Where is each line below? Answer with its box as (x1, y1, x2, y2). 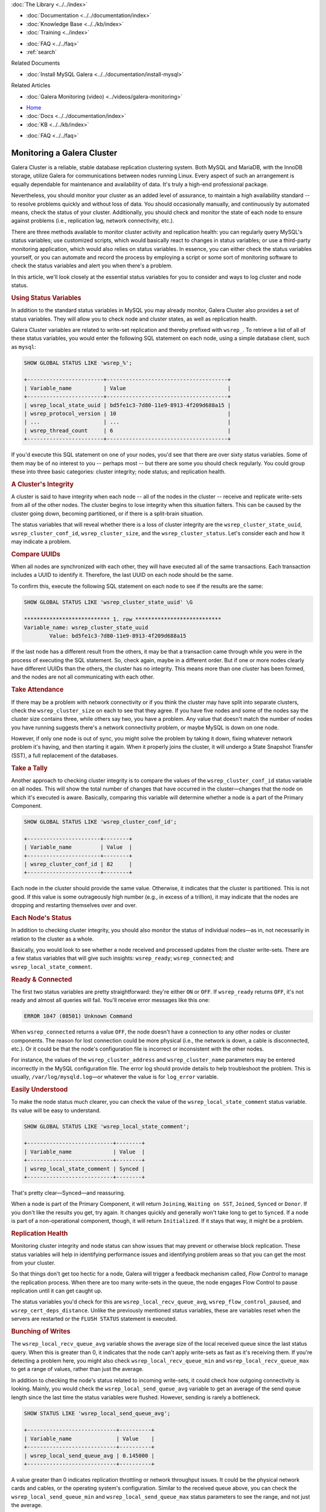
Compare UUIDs (11, 550, 60, 558)
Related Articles (11, 82, 51, 89)
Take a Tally (11, 764, 48, 772)
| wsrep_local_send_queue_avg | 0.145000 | (24, 1452, 155, 1459)
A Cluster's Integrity (11, 480, 74, 488)
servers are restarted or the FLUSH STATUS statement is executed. (11, 1315, 177, 1323)
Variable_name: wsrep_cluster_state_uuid (24, 624, 149, 631)
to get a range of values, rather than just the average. (11, 1366, 144, 1373)
